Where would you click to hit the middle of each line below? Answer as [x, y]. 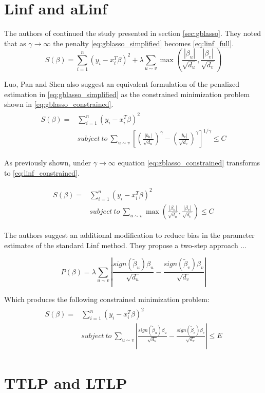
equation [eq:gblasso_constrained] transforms [189, 163]
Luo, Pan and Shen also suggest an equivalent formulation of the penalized [122, 84]
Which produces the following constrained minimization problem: [107, 299]
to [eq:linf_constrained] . [42, 172]
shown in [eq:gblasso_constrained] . [59, 104]
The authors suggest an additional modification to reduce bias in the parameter [129, 235]
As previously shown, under [48, 163]
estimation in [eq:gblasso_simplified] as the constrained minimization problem [127, 94]
